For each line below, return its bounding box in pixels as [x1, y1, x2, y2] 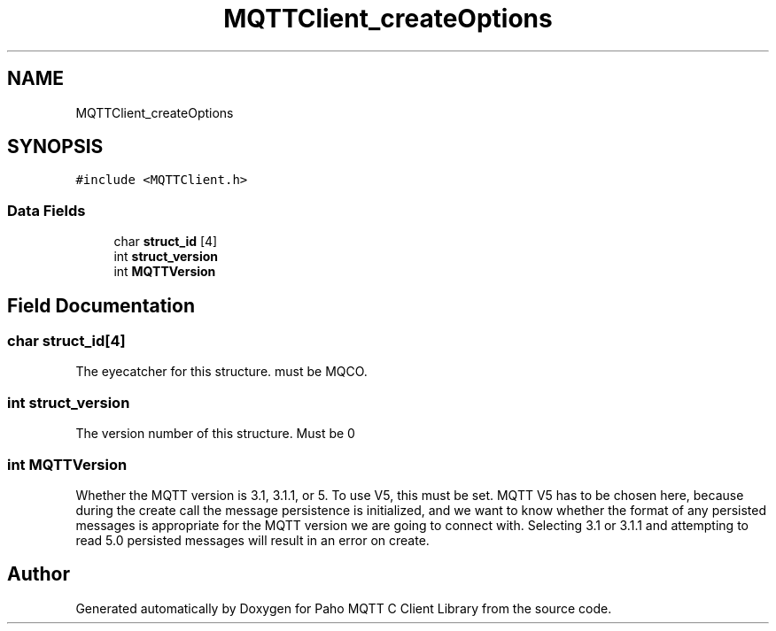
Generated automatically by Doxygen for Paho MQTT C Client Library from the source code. [75, 600, 612, 616]
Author [7, 563, 70, 586]
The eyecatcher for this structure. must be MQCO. [75, 364, 368, 380]
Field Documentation [7, 294, 195, 317]
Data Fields [7, 201, 86, 219]
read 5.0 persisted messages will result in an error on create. [75, 532, 430, 548]
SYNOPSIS [7, 135, 104, 158]
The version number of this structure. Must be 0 [75, 426, 355, 442]
